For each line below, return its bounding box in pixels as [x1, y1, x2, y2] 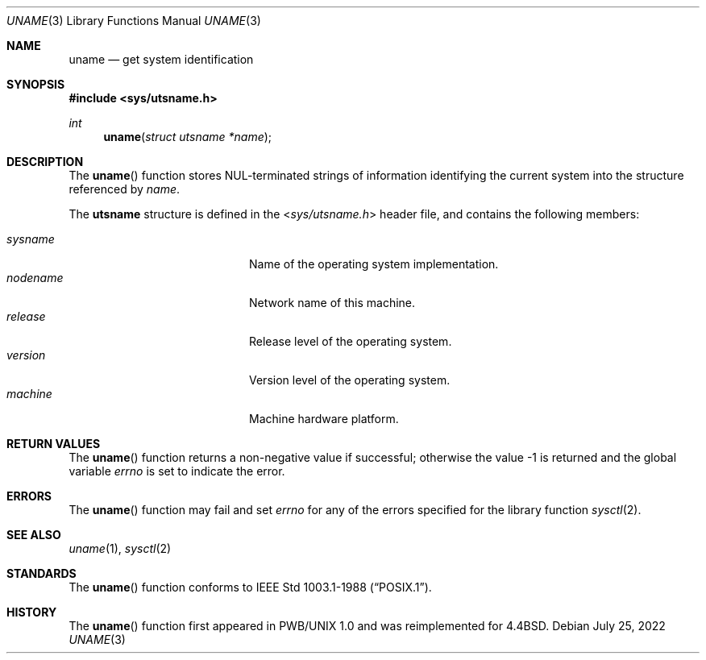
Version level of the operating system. [249, 373, 451, 387]
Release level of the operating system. [249, 334, 452, 348]
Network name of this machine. [249, 296, 416, 309]
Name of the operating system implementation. [249, 257, 499, 271]
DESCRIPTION [6, 155, 84, 168]
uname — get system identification [69, 52, 254, 66]
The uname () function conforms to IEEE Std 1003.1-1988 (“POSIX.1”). [69, 580, 432, 594]
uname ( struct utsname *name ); [103, 130, 272, 143]
